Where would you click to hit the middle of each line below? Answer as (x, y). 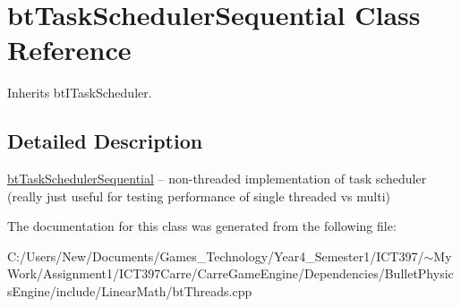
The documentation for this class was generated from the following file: (202, 226)
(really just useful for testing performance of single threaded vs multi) (199, 196)
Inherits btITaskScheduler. (80, 93)
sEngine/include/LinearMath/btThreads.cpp (130, 291)
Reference (69, 50)
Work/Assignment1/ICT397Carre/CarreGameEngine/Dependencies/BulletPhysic (230, 273)
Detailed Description (105, 141)
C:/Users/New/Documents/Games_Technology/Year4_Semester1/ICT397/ (216, 256)
